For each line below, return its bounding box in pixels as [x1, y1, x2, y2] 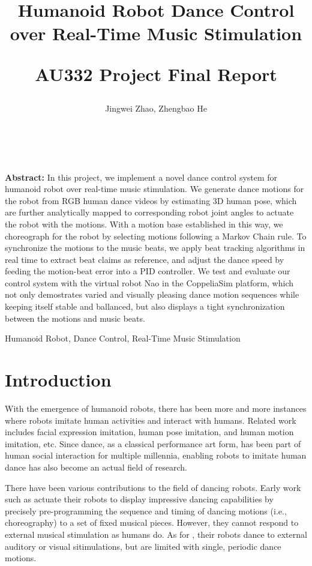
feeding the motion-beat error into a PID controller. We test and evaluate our [5, 265, 290, 277]
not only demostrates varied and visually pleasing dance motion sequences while [5, 288, 299, 301]
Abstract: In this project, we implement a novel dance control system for [5, 170, 278, 183]
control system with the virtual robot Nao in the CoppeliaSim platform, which [5, 276, 294, 289]
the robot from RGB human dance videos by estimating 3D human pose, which [5, 194, 297, 206]
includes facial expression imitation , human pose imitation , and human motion [5, 426, 294, 438]
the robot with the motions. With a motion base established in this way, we [5, 217, 283, 230]
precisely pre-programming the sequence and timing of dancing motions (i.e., [5, 504, 287, 517]
